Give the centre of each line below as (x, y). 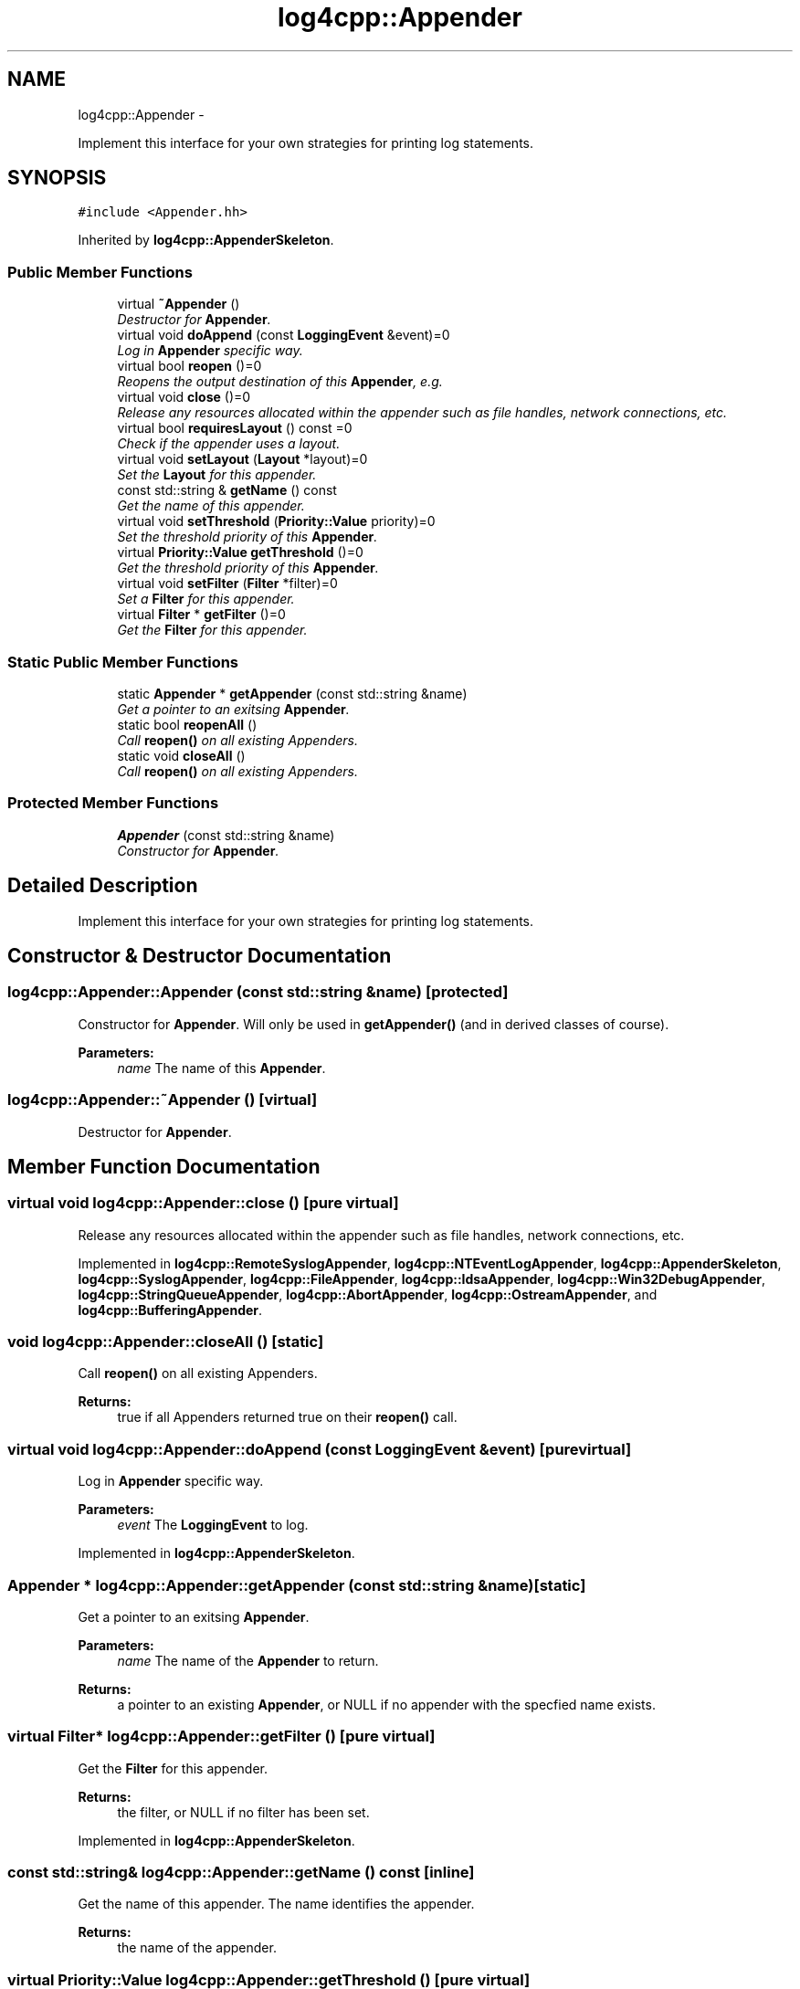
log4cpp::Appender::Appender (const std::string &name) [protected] (258, 992)
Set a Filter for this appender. (206, 599)
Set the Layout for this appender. (217, 475)
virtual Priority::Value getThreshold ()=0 (240, 552)
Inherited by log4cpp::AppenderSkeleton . (206, 240)
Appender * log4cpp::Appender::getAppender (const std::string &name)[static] (297, 1585)
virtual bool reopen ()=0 (189, 366)
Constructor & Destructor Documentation (200, 955)
